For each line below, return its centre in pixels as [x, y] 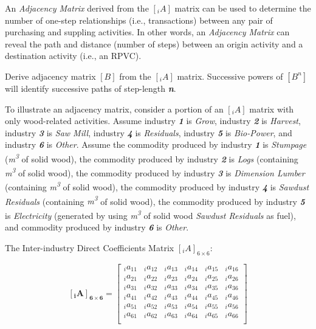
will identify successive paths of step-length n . [91, 88]
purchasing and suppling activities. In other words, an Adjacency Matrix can [147, 32]
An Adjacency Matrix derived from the [77, 8]
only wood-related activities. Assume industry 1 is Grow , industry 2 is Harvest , [153, 121]
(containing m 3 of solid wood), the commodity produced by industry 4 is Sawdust [157, 186]
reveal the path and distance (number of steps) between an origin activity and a [154, 43]
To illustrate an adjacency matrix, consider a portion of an [114, 109]
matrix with [272, 109]
